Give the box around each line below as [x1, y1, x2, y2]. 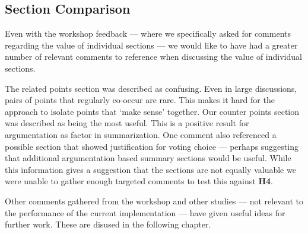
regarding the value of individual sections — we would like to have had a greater [5, 39, 298, 51]
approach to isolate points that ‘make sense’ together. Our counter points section [5, 105, 300, 117]
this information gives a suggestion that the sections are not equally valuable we [5, 163, 296, 175]
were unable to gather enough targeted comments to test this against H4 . [5, 175, 273, 187]
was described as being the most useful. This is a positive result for [5, 117, 249, 129]
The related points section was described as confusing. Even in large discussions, [5, 82, 297, 94]
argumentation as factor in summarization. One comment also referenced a [5, 128, 277, 140]
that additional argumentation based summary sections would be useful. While [5, 152, 291, 164]
